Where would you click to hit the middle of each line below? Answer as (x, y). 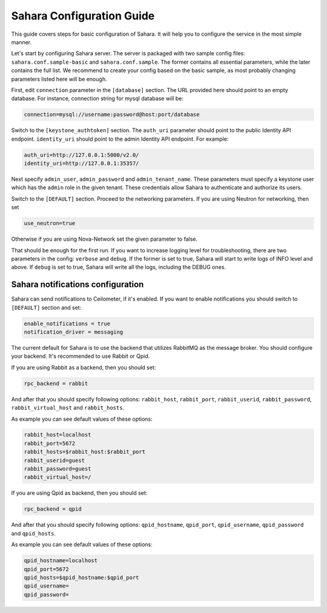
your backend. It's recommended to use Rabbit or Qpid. (81, 356)
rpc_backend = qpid (53, 509)
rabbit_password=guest (58, 469)
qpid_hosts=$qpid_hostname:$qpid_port (81, 577)
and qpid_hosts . (33, 533)
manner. (21, 42)
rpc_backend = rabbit (56, 383)
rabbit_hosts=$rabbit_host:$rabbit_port (84, 452)
